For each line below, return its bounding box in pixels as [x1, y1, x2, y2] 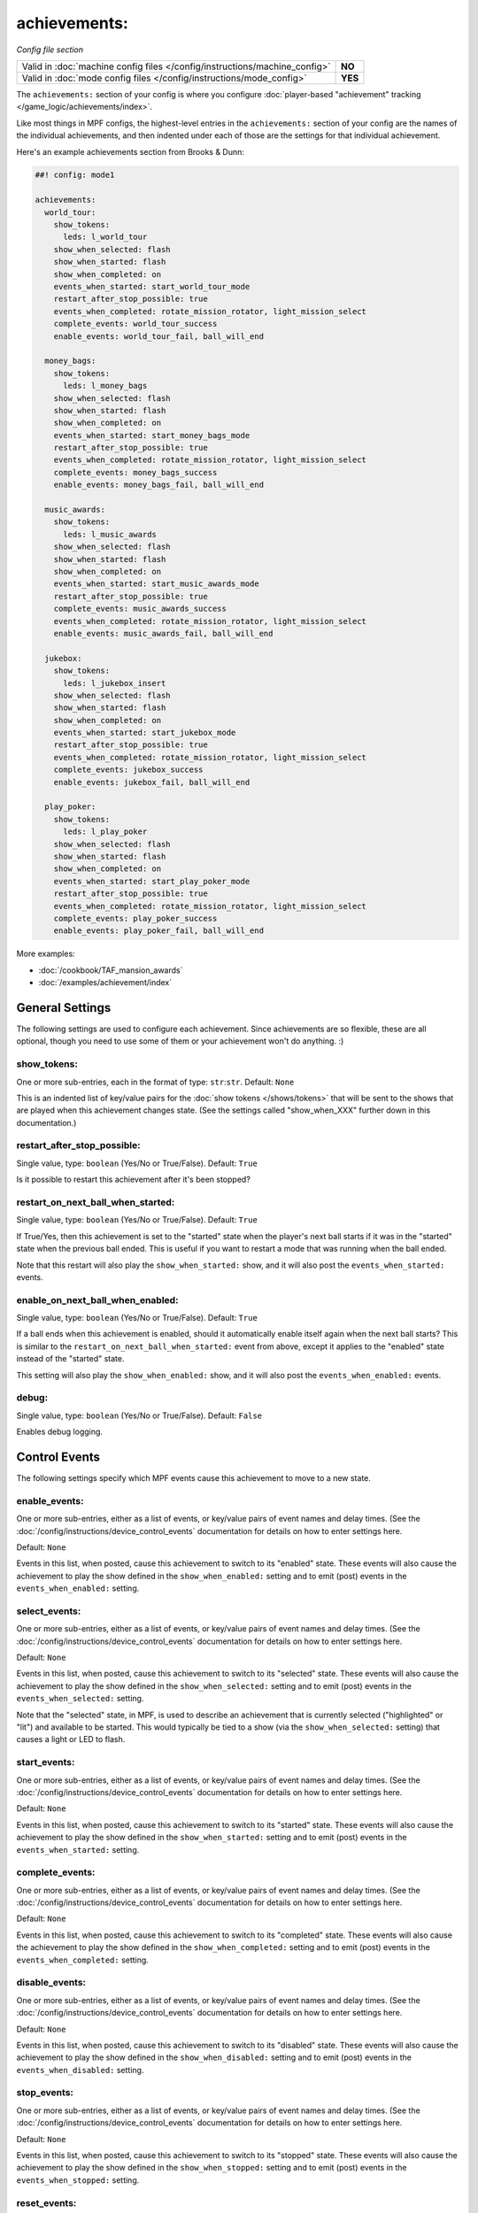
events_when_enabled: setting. [16, 1583, 140, 1593]
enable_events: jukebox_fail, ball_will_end [53, 777, 251, 787]
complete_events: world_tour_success [53, 319, 218, 329]
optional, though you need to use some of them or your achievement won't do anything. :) [16, 1036, 344, 1046]
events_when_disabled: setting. [16, 2064, 144, 2075]
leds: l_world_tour [63, 232, 148, 243]
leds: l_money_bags [63, 381, 148, 391]
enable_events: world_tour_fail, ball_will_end [53, 331, 265, 341]
